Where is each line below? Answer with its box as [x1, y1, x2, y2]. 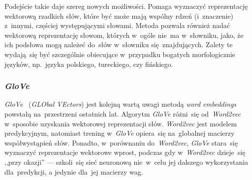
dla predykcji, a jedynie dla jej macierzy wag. [4, 166, 143, 177]
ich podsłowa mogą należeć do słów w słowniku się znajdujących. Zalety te [4, 39, 233, 50]
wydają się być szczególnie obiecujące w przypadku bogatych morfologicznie [4, 49, 235, 59]
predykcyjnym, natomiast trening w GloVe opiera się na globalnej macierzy [4, 128, 235, 138]
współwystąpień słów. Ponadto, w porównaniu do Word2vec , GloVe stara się [4, 137, 238, 148]
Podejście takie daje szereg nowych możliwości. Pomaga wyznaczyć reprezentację [4, 1, 248, 11]
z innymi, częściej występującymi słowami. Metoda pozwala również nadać [4, 20, 230, 30]
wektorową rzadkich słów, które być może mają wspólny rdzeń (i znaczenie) [4, 10, 234, 21]
